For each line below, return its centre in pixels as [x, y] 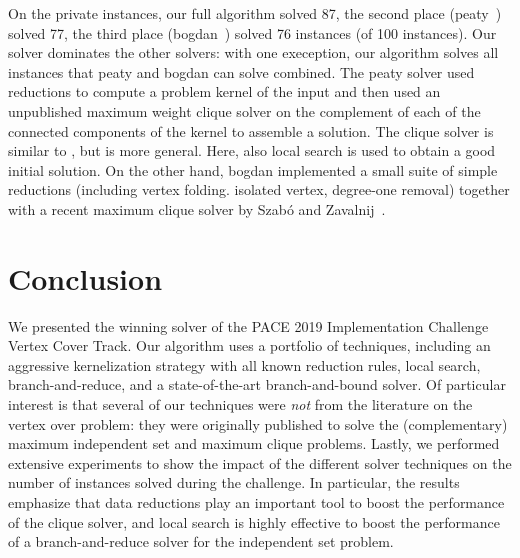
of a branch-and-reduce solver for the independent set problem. [201, 541]
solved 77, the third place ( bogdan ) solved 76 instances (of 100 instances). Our [252, 32]
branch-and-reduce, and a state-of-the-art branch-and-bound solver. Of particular [257, 384]
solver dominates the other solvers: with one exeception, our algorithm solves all [253, 52]
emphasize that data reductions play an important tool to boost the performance [256, 502]
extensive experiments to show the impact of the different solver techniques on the [260, 462]
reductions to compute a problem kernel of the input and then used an [224, 91]
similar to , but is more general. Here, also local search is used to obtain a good [252, 150]
